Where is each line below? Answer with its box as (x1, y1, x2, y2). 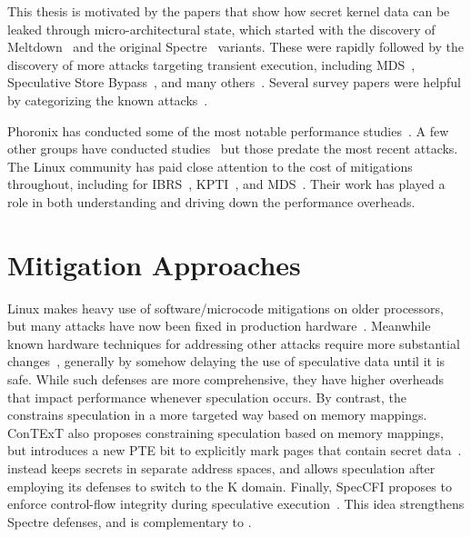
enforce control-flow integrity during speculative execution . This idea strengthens (7, 494, 465, 513)
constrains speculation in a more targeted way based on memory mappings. (7, 405, 427, 424)
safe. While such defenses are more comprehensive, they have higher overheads (7, 370, 445, 389)
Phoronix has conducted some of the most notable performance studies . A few (7, 121, 449, 140)
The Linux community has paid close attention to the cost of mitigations (7, 156, 413, 175)
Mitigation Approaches (7, 245, 301, 283)
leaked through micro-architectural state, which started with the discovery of (7, 19, 436, 38)
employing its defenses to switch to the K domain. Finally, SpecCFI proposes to (7, 476, 452, 495)
